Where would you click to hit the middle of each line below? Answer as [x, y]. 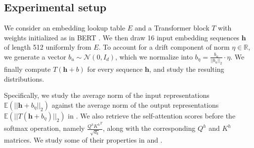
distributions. [24, 78]
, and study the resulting [187, 69]
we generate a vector [35, 56]
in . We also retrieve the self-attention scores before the [152, 116]
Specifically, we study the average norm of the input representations [107, 95]
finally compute [27, 69]
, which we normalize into [154, 56]
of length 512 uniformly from [48, 47]
